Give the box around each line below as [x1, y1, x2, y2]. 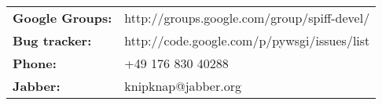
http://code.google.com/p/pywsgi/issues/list [124, 31, 370, 49]
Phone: [13, 54, 57, 72]
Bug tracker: [13, 31, 92, 49]
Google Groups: [13, 9, 112, 27]
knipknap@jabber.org [124, 77, 241, 95]
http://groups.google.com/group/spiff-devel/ [124, 9, 370, 27]
